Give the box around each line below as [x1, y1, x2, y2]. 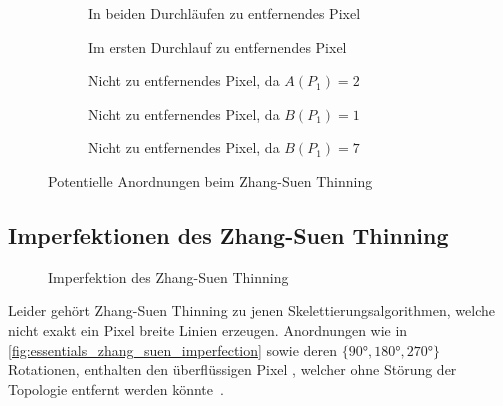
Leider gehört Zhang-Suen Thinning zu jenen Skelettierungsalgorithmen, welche [8, 300, 495, 321]
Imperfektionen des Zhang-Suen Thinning [8, 219, 449, 250]
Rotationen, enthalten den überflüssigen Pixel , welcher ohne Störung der [8, 359, 457, 380]
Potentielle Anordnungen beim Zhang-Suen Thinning [48, 170, 373, 191]
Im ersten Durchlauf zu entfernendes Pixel [88, 36, 347, 57]
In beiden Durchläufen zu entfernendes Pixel [88, 3, 361, 23]
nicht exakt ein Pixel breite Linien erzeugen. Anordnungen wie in [8, 319, 408, 340]
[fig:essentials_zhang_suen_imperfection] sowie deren [8, 339, 338, 360]
